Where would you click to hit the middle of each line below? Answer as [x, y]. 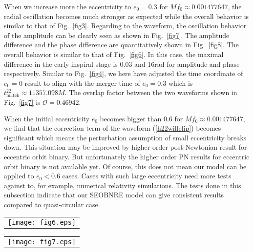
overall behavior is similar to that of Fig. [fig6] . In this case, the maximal [114, 54]
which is [180, 83]
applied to [19, 176]
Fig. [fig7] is [22, 102]
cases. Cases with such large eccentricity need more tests [147, 176]
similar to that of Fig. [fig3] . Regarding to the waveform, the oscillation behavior [125, 26]
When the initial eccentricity [47, 118]
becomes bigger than [131, 118]
